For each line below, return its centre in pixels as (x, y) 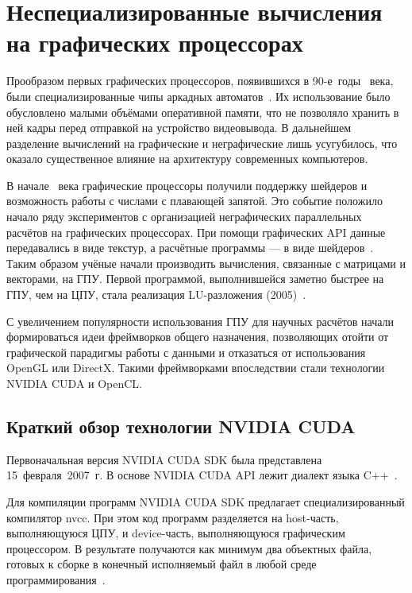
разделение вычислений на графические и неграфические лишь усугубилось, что (202, 143)
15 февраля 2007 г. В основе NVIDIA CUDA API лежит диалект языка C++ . (202, 475)
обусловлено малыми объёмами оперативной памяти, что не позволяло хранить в (203, 112)
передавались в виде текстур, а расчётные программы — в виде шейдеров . (190, 248)
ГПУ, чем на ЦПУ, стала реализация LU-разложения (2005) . (156, 295)
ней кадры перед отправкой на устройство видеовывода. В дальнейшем (179, 128)
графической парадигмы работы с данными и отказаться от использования (186, 352)
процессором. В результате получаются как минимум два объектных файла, (189, 548)
